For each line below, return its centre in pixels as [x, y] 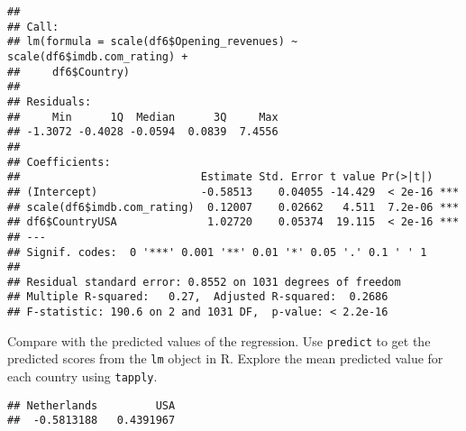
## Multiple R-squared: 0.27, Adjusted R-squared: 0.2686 [198, 297]
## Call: [33, 27]
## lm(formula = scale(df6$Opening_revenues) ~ [153, 42]
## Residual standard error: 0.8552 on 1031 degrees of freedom [204, 282]
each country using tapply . [82, 376]
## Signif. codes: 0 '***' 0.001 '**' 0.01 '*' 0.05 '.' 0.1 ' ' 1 [217, 252]
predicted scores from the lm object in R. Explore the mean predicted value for [225, 358]
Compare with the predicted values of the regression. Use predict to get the [219, 340]
